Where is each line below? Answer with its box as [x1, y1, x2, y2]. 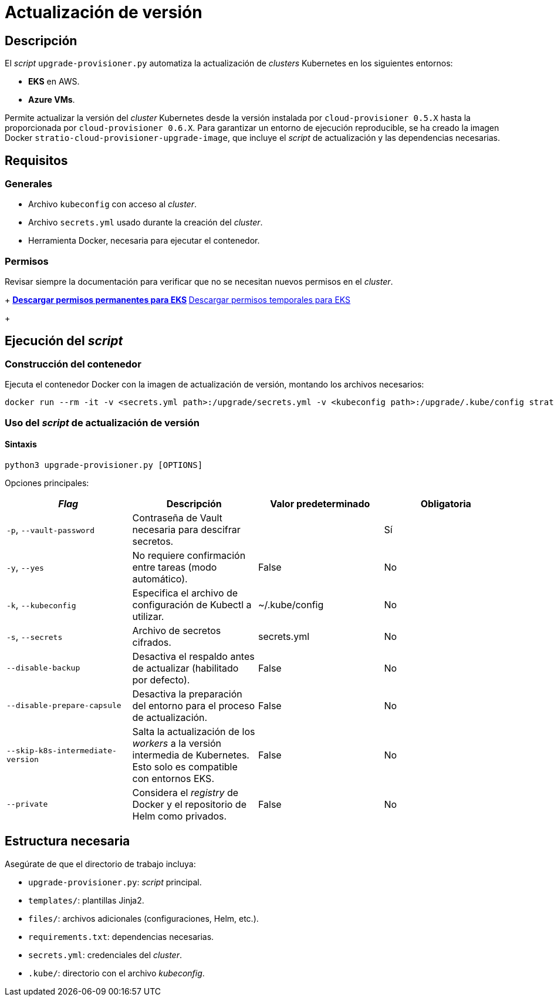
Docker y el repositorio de [132, 798, 246, 810]
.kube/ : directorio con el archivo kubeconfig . [28, 968, 205, 978]
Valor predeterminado [270, 497, 370, 510]
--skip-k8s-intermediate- [6, 746, 117, 755]
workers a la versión [132, 737, 222, 749]
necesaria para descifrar [132, 523, 241, 535]
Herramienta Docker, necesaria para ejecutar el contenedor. [28, 235, 260, 246]
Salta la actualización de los [132, 725, 255, 737]
